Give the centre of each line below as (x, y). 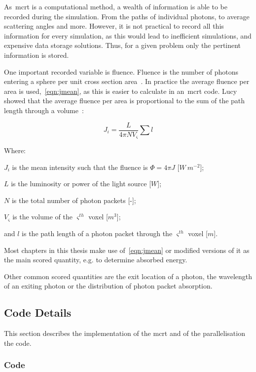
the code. (18, 343)
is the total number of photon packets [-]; (74, 200)
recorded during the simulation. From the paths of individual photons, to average (127, 16)
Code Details (38, 312)
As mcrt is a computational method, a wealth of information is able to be (116, 6)
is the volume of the (42, 217)
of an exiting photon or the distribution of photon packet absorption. (108, 286)
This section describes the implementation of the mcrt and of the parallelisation (125, 333)
